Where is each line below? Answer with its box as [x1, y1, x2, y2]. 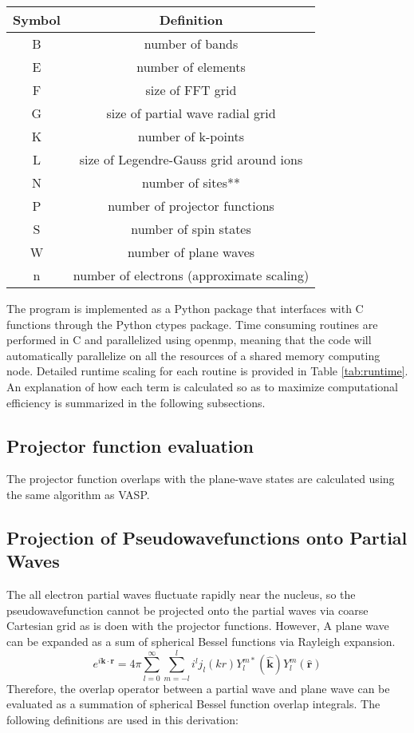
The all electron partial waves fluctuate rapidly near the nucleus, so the [6, 586, 356, 603]
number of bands [144, 34, 239, 53]
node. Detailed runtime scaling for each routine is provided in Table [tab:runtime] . [6, 363, 408, 379]
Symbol [13, 10, 61, 29]
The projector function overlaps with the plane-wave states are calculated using [6, 470, 395, 487]
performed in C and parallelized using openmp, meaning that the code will [6, 331, 372, 348]
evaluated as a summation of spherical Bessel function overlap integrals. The [6, 695, 380, 712]
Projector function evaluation [6, 433, 254, 458]
